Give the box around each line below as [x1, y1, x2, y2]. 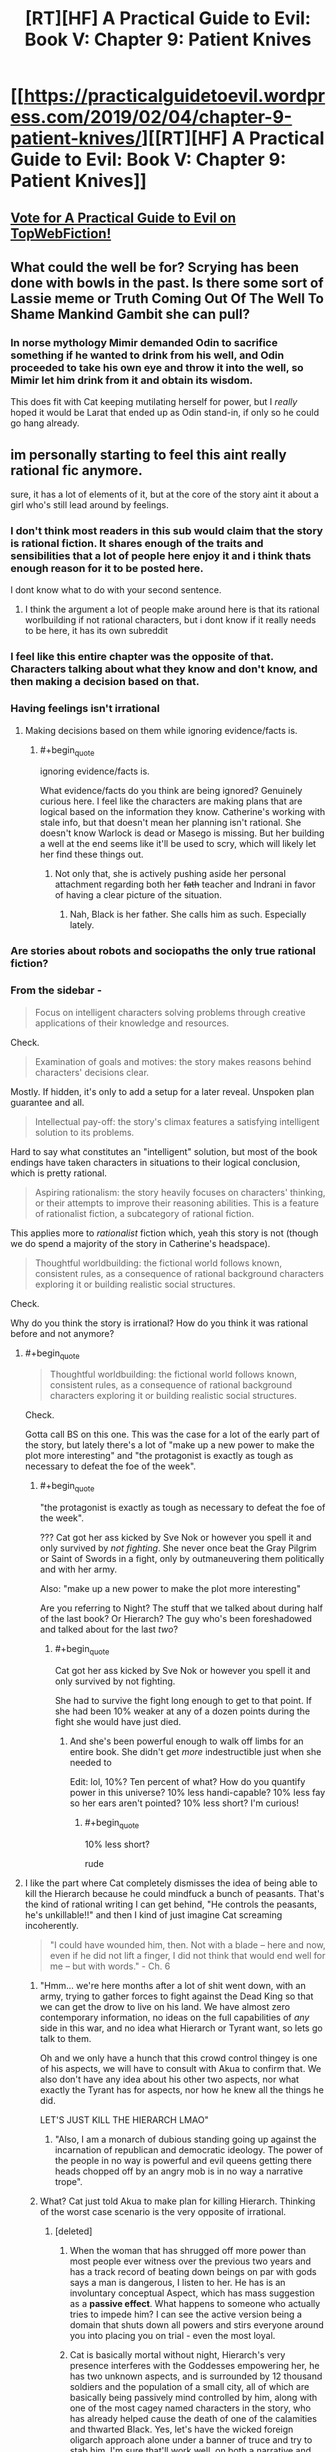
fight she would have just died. [54, 1716, 182, 1727]
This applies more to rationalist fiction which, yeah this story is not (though [10, 1227, 319, 1239]
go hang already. [10, 417, 80, 429]
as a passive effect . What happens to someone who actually [69, 2297, 321, 2309]
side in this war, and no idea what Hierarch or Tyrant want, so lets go [39, 2022, 323, 2034]
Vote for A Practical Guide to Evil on [10, 209, 237, 226]
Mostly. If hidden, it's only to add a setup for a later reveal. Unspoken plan [10, 1085, 315, 1097]
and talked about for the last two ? [39, 1623, 178, 1636]
